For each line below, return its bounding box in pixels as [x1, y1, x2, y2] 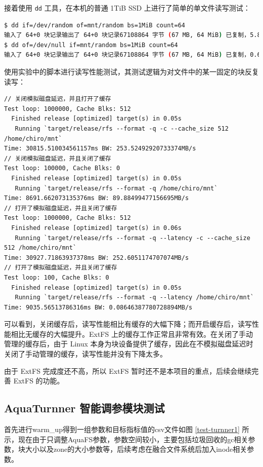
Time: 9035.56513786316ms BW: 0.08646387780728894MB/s [4, 303, 193, 311]
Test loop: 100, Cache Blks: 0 [4, 274, 109, 281]
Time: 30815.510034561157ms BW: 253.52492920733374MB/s [4, 145, 196, 152]
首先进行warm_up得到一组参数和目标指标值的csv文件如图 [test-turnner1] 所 [4, 424, 249, 435]
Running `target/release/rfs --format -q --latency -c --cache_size [15, 234, 250, 242]
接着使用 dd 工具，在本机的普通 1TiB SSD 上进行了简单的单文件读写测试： [4, 3, 250, 13]
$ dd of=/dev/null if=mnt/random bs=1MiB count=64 [4, 41, 178, 49]
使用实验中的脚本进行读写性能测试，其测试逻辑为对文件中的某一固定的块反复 [4, 66, 259, 77]
